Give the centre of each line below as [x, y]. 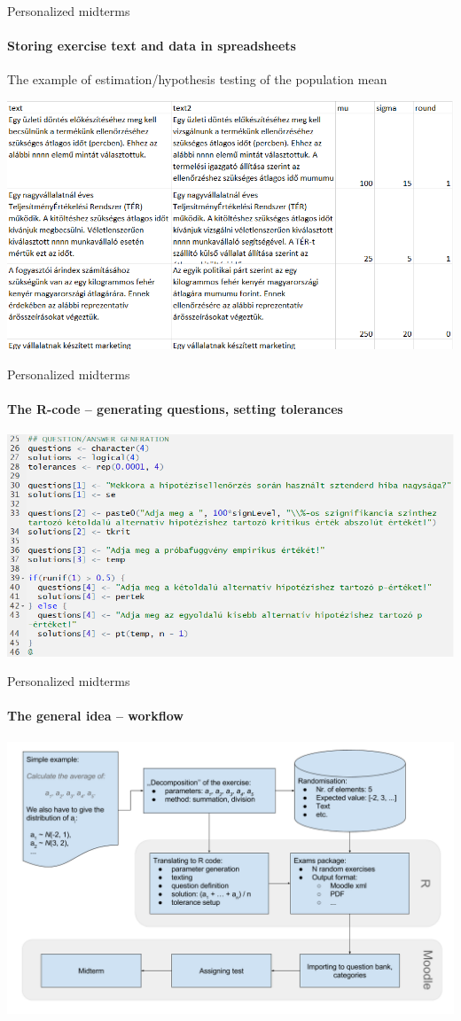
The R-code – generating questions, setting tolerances [175, 409]
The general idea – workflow [95, 716]
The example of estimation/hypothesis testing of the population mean [197, 79]
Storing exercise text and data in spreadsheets [152, 46]
